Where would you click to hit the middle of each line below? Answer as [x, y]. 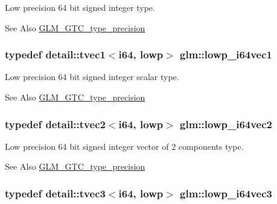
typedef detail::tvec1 [55, 54]
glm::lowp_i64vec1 [226, 54]
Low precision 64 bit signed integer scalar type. [92, 77]
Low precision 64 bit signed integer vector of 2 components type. [124, 146]
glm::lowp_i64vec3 [226, 193]
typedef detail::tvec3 [55, 193]
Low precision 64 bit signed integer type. [80, 7]
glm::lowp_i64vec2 [226, 124]
